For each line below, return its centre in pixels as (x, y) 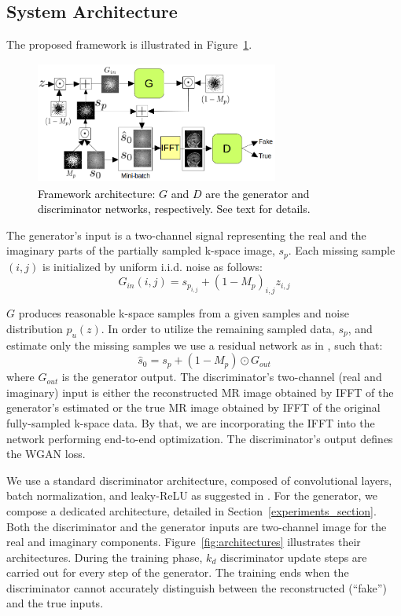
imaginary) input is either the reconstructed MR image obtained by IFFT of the (200, 392)
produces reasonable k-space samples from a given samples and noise (184, 313)
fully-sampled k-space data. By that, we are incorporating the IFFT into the (191, 422)
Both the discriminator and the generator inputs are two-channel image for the (197, 526)
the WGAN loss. (46, 454)
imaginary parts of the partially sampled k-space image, (141, 250)
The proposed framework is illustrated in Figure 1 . (129, 44)
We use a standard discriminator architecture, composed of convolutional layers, (199, 480)
